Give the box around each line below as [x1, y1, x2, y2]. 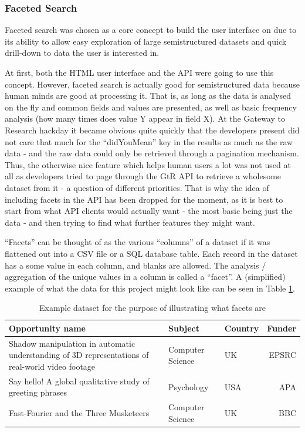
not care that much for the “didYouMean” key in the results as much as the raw [5, 135, 293, 148]
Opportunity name [9, 322, 86, 334]
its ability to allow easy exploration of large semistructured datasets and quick [5, 35, 287, 47]
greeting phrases [9, 386, 67, 398]
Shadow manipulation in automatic [9, 337, 135, 349]
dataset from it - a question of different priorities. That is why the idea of [5, 181, 269, 193]
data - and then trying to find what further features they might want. [5, 216, 255, 228]
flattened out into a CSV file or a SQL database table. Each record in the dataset [5, 247, 298, 259]
